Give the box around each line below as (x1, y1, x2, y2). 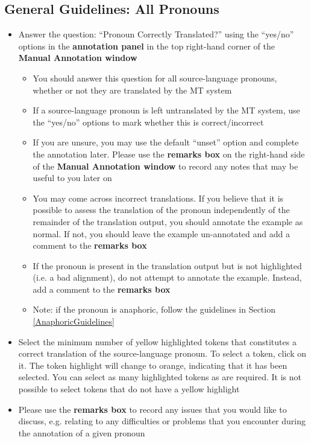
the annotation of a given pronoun (18, 426, 145, 439)
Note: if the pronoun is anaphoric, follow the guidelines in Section (33, 303, 275, 316)
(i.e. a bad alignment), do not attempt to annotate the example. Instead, (33, 271, 302, 284)
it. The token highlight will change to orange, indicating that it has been (18, 359, 287, 371)
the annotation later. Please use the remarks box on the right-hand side (33, 147, 305, 160)
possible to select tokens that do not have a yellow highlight (18, 383, 240, 395)
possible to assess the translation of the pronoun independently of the (33, 203, 290, 216)
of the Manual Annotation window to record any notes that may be (33, 159, 298, 172)
